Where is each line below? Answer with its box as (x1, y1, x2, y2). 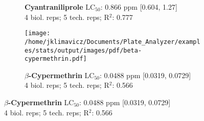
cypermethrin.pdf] (25, 55, 87, 63)
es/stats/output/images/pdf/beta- (25, 46, 142, 54)
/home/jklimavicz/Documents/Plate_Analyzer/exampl (25, 38, 200, 45)
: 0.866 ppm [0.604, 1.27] (100, 2, 177, 12)
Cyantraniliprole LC (25, 2, 96, 12)
